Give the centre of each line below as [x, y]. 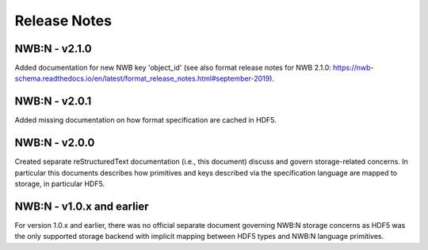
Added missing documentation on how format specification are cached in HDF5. [145, 120]
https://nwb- [353, 68]
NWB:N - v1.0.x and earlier [82, 206]
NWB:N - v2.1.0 [53, 49]
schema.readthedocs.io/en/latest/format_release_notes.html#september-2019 [142, 78]
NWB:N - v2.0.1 [53, 102]
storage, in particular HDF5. [60, 184]
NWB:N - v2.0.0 [55, 143]
